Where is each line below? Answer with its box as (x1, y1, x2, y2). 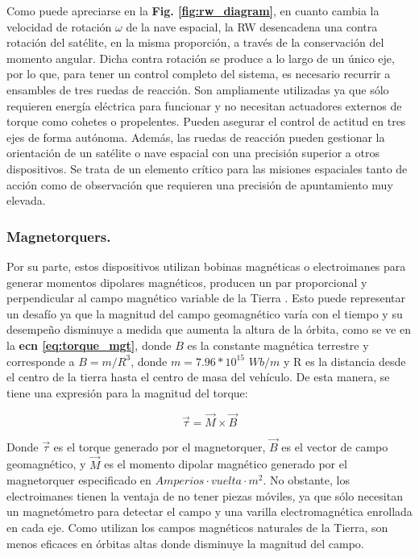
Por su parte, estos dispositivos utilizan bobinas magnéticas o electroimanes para (6, 257, 406, 274)
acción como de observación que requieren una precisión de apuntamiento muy (6, 176, 393, 193)
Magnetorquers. (6, 226, 111, 246)
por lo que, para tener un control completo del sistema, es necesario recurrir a (6, 65, 391, 82)
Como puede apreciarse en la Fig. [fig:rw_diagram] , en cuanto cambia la (6, 2, 380, 19)
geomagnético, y (6, 455, 86, 472)
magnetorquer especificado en (6, 472, 151, 488)
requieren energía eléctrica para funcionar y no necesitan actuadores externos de (6, 97, 402, 114)
